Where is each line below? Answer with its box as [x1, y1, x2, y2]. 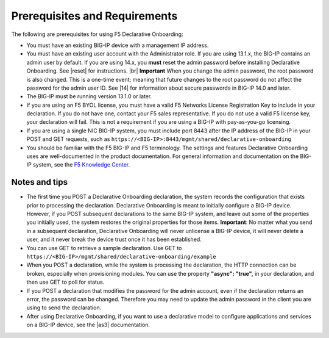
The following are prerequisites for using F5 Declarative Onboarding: [11, 31, 183, 38]
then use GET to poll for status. [26, 278, 105, 286]
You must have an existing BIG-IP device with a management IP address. [26, 41, 209, 49]
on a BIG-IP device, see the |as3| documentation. [26, 321, 150, 329]
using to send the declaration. [26, 304, 102, 311]
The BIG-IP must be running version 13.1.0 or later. [26, 93, 152, 100]
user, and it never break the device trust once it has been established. [26, 236, 202, 243]
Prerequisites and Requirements [11, 9, 178, 23]
